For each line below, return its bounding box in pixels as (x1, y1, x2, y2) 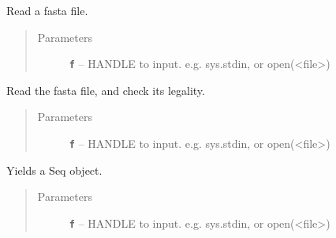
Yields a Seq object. (6, 161, 103, 178)
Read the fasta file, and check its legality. (6, 81, 205, 98)
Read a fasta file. (6, 2, 88, 18)
